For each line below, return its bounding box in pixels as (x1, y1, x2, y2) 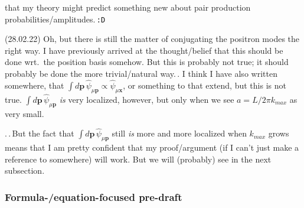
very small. (5, 107, 44, 119)
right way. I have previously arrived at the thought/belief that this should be (5, 44, 283, 56)
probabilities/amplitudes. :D (5, 12, 106, 25)
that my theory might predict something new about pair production (5, 1, 251, 13)
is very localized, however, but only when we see (59, 93, 234, 105)
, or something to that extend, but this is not (123, 79, 286, 91)
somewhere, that (5, 79, 64, 91)
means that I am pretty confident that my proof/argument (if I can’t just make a (5, 141, 299, 154)
